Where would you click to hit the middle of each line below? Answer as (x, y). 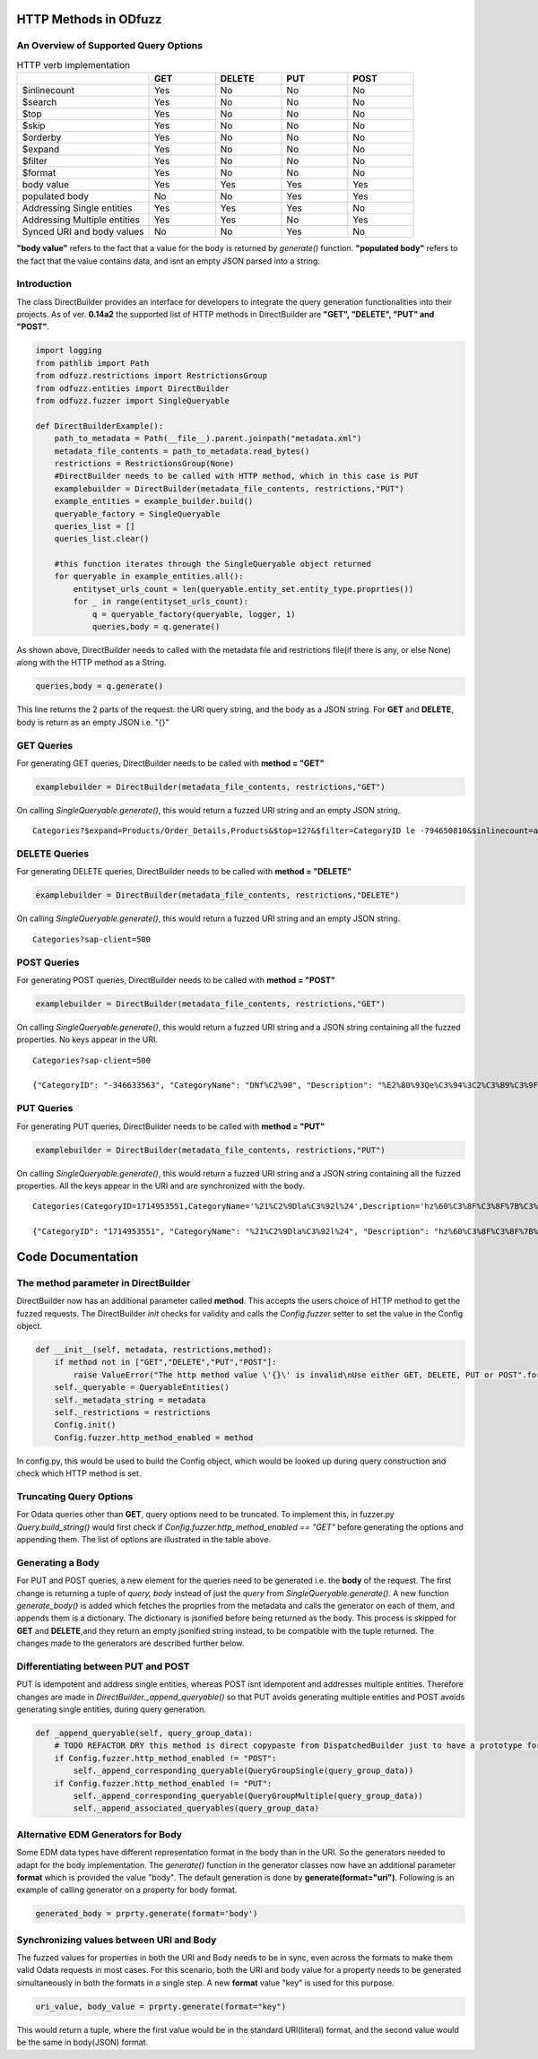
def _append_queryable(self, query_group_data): (144, 1733)
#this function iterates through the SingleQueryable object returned (213, 564)
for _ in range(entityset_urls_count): (161, 602)
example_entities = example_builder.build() (154, 501)
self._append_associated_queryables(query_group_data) (196, 1808)
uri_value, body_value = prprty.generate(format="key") (161, 2006)
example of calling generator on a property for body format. (127, 1890)
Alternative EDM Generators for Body (100, 1834)
